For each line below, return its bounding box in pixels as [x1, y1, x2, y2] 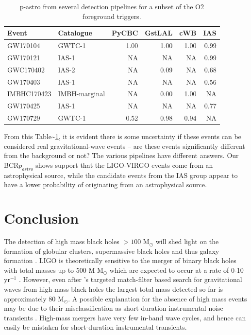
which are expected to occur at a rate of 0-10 [109, 264, 244, 275]
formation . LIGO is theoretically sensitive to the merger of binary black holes [4, 255, 236, 265]
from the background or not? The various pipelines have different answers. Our [4, 150, 239, 160]
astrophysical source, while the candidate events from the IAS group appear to [4, 170, 238, 180]
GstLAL [145, 28, 173, 38]
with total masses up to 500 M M [4, 264, 103, 275]
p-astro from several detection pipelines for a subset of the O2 [19, 1, 204, 11]
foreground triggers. [83, 11, 141, 21]
